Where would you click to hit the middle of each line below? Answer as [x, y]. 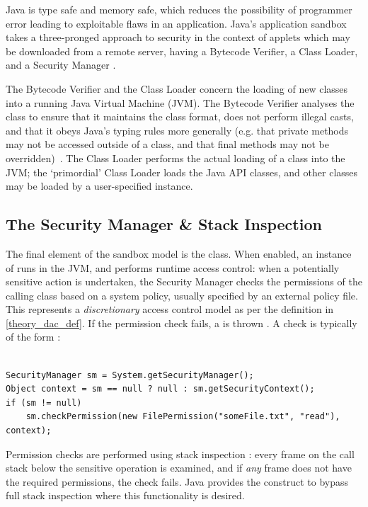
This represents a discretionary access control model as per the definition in [170, 309]
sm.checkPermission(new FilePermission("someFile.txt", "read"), [183, 417]
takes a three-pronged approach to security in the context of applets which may [178, 37]
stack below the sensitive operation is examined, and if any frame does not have [179, 468]
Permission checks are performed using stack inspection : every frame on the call [180, 454]
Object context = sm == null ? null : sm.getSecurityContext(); [160, 389]
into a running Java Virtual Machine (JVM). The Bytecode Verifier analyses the [180, 102]
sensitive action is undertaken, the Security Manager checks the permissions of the [184, 281]
